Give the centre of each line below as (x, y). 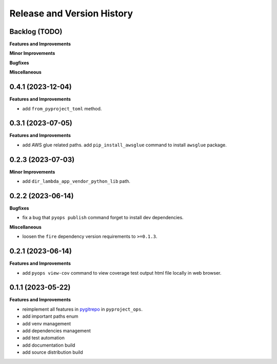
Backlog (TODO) (36, 32)
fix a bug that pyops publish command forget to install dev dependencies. (103, 218)
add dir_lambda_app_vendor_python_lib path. (76, 181)
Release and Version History (71, 13)
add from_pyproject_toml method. (62, 108)
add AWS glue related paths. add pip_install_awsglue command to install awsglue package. (124, 145)
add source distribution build (53, 352)
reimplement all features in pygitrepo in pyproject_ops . (83, 309)
